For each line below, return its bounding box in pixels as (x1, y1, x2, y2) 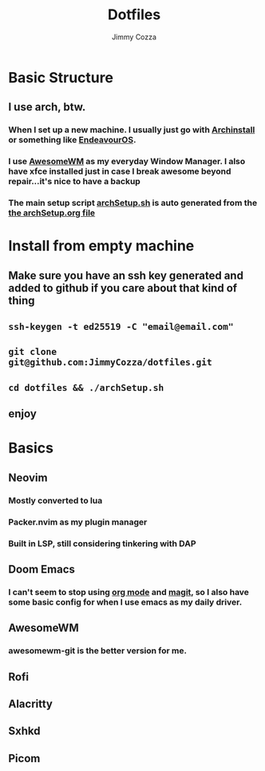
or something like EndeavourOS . (8, 135, 136, 146)
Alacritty (8, 697, 53, 710)
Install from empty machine (8, 237, 195, 255)
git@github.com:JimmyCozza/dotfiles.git (8, 356, 213, 368)
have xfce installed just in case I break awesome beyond (8, 166, 231, 177)
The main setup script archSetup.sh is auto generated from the (8, 198, 258, 209)
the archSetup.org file (8, 207, 96, 219)
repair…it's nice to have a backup (8, 176, 141, 187)
